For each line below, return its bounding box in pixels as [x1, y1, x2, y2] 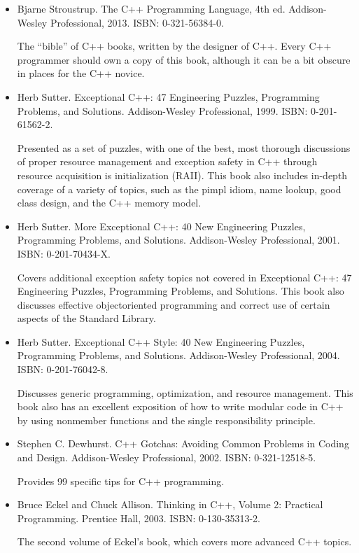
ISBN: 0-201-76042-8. [17, 362, 108, 377]
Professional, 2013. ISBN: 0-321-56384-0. [50, 15, 224, 29]
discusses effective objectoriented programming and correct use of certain [17, 297, 330, 311]
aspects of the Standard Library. [17, 311, 156, 325]
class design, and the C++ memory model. [17, 195, 202, 210]
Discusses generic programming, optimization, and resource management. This [17, 385, 353, 400]
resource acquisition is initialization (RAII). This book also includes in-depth [17, 167, 348, 182]
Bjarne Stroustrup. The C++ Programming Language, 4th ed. [17, 1, 286, 15]
